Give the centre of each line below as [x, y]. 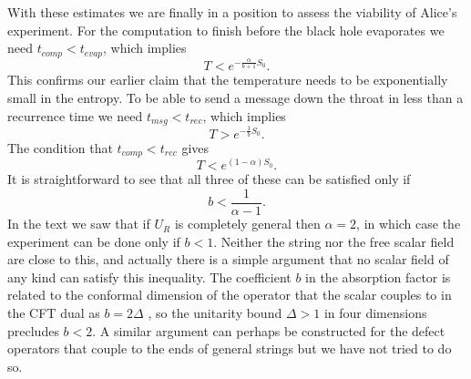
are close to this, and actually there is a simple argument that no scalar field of [228, 259]
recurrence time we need [75, 115]
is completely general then [247, 224]
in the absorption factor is [378, 277]
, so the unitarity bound [215, 313]
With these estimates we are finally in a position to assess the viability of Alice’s [232, 12]
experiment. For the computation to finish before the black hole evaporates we [226, 30]
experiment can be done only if [94, 241]
